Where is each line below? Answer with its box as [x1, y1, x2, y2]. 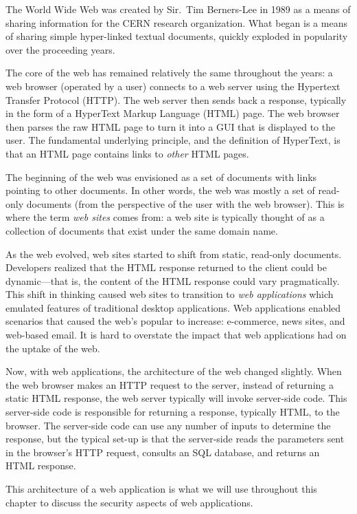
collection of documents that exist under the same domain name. [5, 223, 278, 237]
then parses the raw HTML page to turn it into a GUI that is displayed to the [5, 119, 336, 133]
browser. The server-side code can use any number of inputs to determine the [5, 418, 331, 432]
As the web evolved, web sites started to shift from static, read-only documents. [5, 246, 342, 261]
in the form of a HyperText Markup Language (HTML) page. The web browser [5, 106, 340, 120]
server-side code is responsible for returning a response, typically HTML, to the [5, 405, 340, 419]
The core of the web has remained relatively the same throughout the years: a [5, 65, 333, 80]
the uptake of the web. [5, 341, 100, 355]
